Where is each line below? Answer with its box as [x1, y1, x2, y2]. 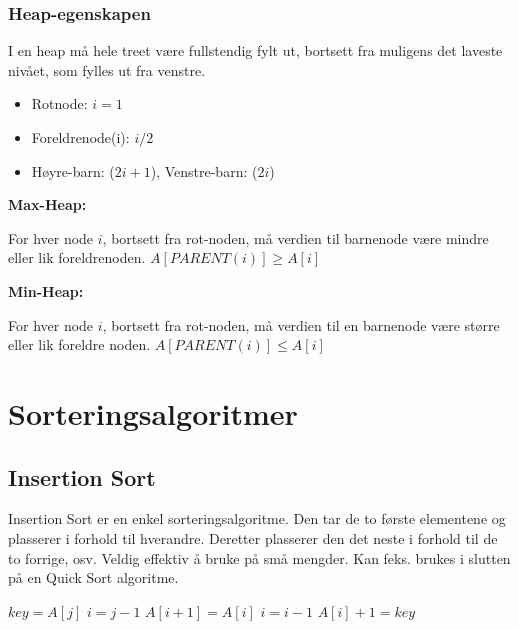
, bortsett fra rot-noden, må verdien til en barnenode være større [102, 314, 500, 335]
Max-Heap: [8, 194, 87, 215]
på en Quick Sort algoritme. [8, 567, 179, 588]
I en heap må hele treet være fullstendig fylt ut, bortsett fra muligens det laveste [8, 40, 503, 61]
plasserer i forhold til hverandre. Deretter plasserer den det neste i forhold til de [8, 527, 498, 548]
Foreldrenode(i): [31, 127, 130, 147]
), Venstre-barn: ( [150, 160, 258, 181]
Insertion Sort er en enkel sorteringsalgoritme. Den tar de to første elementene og [8, 508, 506, 529]
